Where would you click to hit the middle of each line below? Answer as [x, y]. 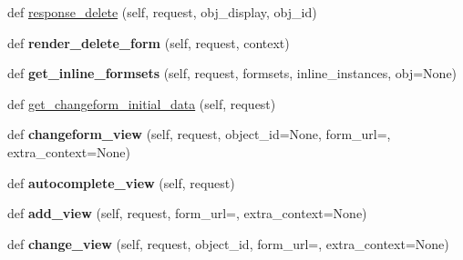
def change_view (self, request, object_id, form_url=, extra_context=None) [228, 243]
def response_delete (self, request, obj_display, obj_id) [162, 12]
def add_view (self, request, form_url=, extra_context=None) [187, 213]
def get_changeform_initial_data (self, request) [142, 103]
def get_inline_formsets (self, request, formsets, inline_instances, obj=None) [232, 73]
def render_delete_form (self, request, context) [149, 42]
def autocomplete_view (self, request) [121, 182]
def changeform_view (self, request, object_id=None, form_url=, [199, 134]
